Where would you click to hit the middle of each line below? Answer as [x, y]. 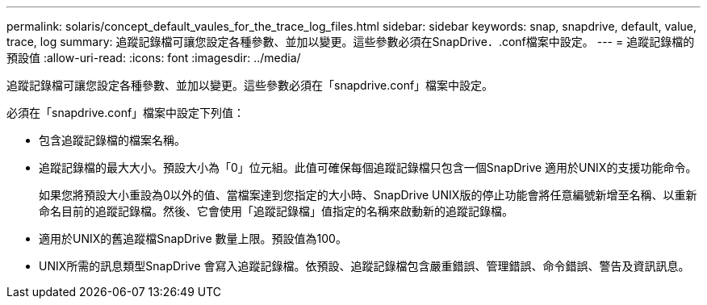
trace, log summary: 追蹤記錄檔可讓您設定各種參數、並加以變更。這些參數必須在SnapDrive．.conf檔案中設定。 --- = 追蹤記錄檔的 [351, 42]
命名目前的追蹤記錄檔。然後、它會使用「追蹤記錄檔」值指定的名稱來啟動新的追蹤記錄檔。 [276, 211]
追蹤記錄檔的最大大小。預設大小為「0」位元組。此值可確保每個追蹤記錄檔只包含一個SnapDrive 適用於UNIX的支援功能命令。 [368, 167]
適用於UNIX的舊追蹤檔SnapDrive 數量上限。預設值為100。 [193, 238]
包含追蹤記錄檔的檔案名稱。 [112, 140]
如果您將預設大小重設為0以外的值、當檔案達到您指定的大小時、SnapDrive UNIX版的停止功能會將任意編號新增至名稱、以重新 [368, 195]
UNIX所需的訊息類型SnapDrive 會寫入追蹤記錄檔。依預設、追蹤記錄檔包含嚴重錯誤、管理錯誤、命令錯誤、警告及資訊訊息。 [364, 266]
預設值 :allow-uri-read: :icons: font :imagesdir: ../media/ [154, 58]
